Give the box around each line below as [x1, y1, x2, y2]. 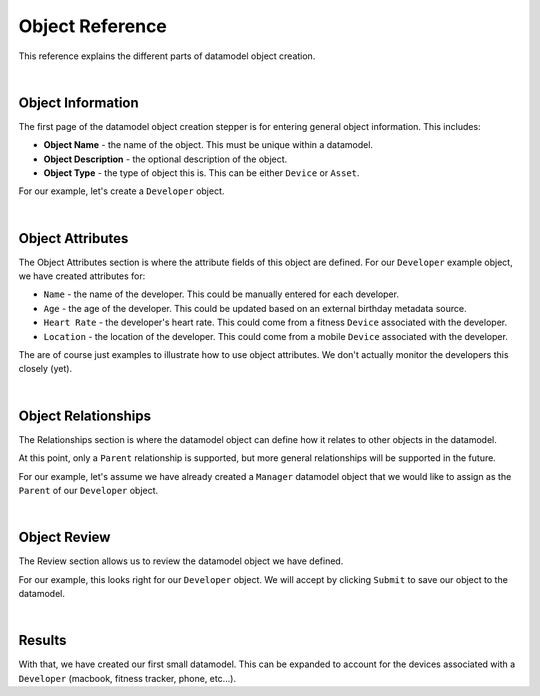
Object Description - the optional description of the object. [43, 153, 288, 165]
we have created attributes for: [18, 270, 146, 282]
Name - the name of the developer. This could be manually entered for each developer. [43, 288, 400, 300]
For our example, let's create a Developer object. [18, 185, 225, 197]
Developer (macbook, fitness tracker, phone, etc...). [18, 672, 237, 684]
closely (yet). [18, 363, 73, 375]
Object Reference [18, 15, 167, 37]
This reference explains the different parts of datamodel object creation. [18, 50, 316, 62]
